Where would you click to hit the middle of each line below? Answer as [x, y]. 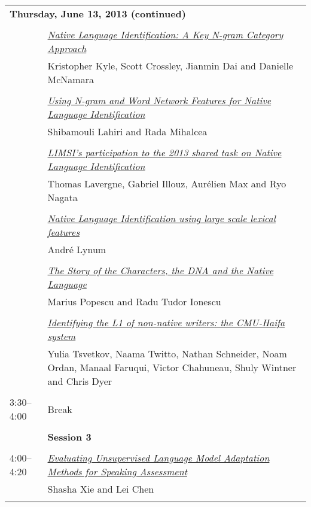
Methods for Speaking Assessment [117, 471]
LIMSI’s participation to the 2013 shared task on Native [164, 152]
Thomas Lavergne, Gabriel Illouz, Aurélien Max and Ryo [167, 183]
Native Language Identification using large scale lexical [161, 218]
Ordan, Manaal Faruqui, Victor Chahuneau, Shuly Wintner [172, 367]
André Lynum [77, 249]
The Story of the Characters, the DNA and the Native [161, 270]
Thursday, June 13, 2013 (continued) [98, 13]
